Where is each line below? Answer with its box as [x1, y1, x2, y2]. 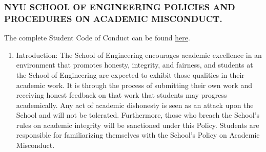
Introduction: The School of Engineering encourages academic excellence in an [16, 49, 262, 60]
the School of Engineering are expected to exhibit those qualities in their [16, 69, 244, 80]
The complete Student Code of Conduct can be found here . [4, 32, 190, 43]
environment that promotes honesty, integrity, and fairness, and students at [16, 59, 253, 70]
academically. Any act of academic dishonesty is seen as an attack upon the [16, 99, 254, 110]
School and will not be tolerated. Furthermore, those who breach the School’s [16, 110, 260, 120]
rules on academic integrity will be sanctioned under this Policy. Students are [16, 119, 259, 130]
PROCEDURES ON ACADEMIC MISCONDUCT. [4, 12, 222, 25]
